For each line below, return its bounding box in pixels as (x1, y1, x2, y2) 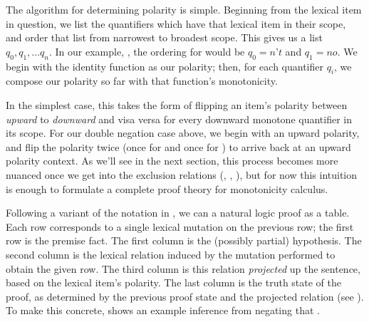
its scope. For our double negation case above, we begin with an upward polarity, (6, 125, 360, 140)
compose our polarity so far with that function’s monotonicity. (6, 73, 278, 88)
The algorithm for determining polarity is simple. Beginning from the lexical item (6, 2, 362, 16)
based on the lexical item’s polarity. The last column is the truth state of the (6, 275, 342, 290)
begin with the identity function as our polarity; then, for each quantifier (6, 58, 323, 73)
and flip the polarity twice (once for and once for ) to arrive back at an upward (6, 139, 351, 154)
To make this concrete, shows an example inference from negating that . (6, 303, 320, 318)
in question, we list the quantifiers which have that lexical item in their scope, (6, 16, 346, 31)
